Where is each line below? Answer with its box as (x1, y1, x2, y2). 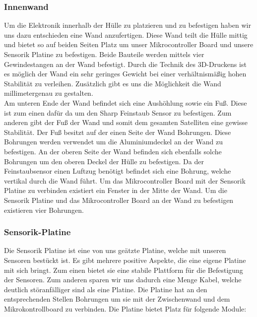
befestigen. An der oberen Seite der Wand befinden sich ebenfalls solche (4, 146, 222, 156)
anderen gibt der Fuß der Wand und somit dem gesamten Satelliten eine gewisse (4, 117, 248, 127)
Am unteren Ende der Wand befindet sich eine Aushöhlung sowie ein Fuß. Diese (4, 97, 247, 108)
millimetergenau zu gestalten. (4, 88, 93, 98)
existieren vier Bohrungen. (4, 204, 84, 215)
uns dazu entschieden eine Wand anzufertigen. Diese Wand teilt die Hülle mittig (4, 29, 248, 40)
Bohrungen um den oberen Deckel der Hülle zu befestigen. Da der (4, 156, 204, 166)
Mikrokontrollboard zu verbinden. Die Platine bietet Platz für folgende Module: (4, 303, 247, 314)
